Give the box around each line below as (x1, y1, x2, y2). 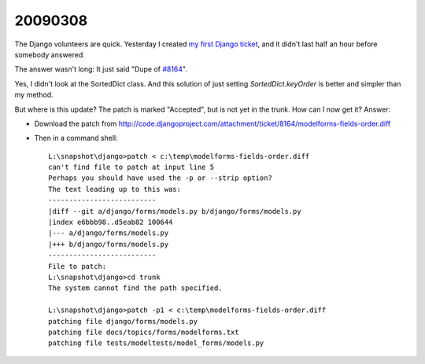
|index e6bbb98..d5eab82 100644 (48, 218, 173, 227)
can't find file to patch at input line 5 (48, 163, 215, 172)
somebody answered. (14, 50, 86, 59)
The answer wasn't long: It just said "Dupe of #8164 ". (14, 64, 188, 74)
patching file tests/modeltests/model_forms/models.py (48, 339, 264, 347)
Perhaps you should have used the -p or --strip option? (48, 174, 273, 182)
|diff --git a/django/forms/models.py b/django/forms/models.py (48, 207, 302, 215)
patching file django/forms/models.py (48, 317, 198, 325)
